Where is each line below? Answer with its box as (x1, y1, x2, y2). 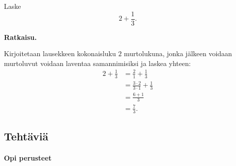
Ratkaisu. (4, 32, 37, 42)
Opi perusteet (4, 153, 52, 163)
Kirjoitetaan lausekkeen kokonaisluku (4, 48, 116, 59)
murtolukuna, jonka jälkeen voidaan (124, 48, 232, 59)
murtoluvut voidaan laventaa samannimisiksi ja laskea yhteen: (4, 58, 191, 68)
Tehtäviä (4, 129, 49, 144)
